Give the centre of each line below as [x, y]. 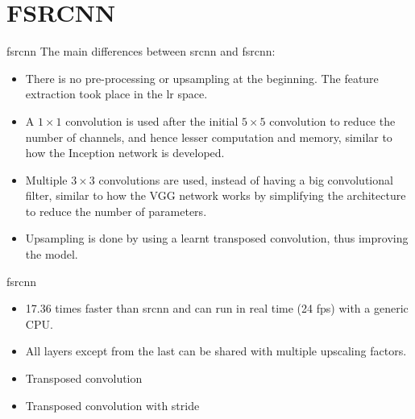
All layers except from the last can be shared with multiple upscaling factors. [216, 351]
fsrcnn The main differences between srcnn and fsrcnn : [141, 51]
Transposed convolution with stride [112, 405]
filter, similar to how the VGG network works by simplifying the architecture [216, 195]
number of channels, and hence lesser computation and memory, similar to [209, 137]
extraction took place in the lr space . [116, 94]
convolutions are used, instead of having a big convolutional [246, 179]
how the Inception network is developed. [125, 153]
